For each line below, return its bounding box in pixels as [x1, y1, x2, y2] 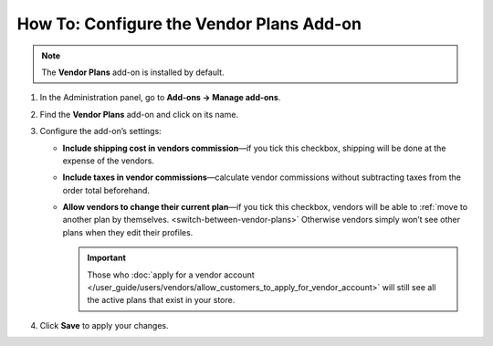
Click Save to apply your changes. [39, 320, 169, 330]
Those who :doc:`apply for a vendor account [87, 269, 255, 280]
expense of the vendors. [62, 155, 155, 166]
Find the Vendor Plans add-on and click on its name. [39, 109, 239, 120]
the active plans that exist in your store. [87, 295, 236, 306]
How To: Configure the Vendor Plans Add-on [16, 14, 362, 34]
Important [87, 252, 127, 264]
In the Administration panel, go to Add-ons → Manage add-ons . [39, 92, 281, 103]
